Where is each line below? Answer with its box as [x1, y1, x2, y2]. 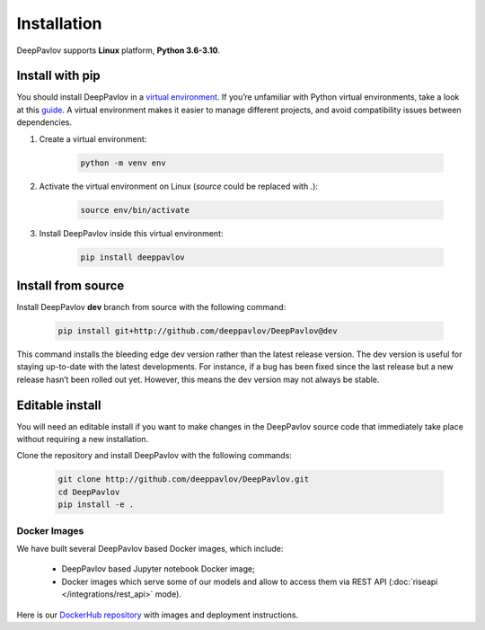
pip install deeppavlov [80, 252, 186, 262]
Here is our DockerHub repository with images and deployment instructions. [16, 609, 299, 620]
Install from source [16, 278, 125, 293]
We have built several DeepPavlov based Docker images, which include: [16, 543, 284, 554]
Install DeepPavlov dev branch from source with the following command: [16, 302, 287, 313]
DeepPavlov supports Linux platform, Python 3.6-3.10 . [16, 45, 220, 56]
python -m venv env [80, 157, 166, 168]
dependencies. [16, 117, 72, 128]
